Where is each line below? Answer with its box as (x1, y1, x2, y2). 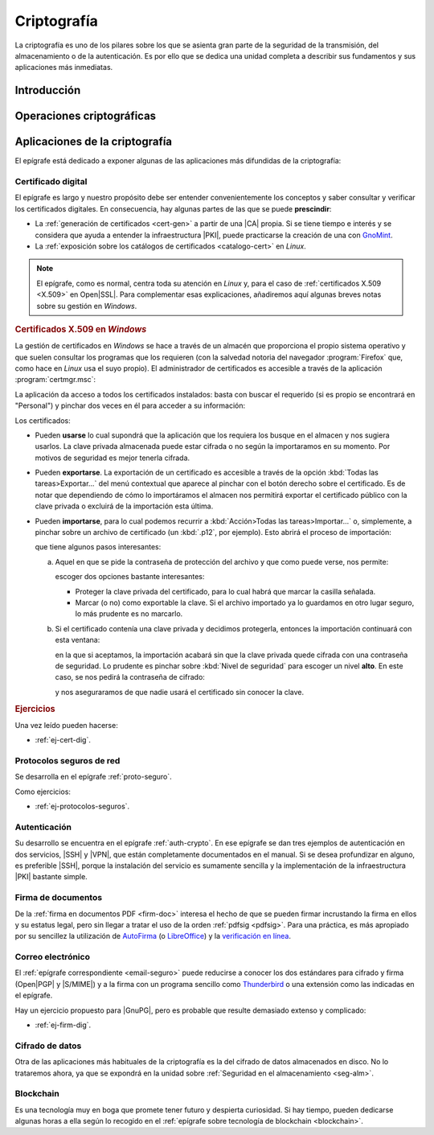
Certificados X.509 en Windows (14, 323, 147, 335)
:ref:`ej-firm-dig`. (35, 1020, 92, 1030)
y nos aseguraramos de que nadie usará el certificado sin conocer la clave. (55, 687, 305, 697)
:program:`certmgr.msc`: (14, 375, 96, 385)
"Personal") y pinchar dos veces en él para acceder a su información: (14, 401, 246, 410)
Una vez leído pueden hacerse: (14, 720, 118, 730)
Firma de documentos (14, 892, 103, 903)
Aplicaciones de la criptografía (14, 135, 173, 149)
